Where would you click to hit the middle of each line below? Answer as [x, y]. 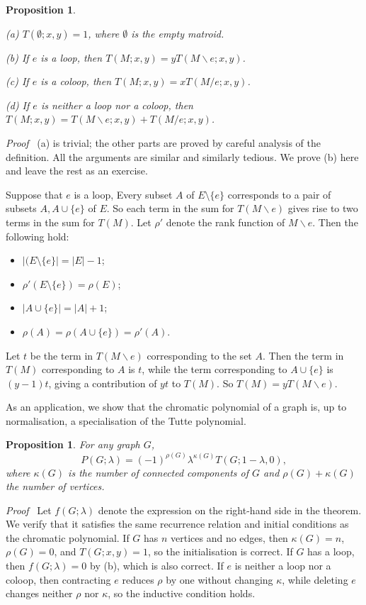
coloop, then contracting [58, 579]
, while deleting [315, 579]
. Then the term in [303, 355]
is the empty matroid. [178, 33]
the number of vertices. [55, 486]
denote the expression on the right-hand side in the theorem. [230, 510]
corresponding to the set [199, 355]
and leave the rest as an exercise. [77, 171]
